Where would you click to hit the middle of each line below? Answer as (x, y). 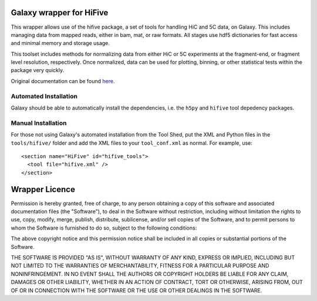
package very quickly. (38, 70)
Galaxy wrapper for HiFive (60, 13)
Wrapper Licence (43, 189)
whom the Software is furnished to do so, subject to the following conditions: (104, 228)
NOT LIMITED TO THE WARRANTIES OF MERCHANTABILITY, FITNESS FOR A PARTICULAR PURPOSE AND (140, 266)
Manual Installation (39, 123)
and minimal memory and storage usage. (60, 43)
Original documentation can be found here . (63, 81)
